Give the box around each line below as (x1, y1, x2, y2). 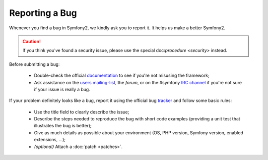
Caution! (22, 38, 41, 44)
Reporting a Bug (9, 7, 77, 18)
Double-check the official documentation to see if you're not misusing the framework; (34, 72, 209, 79)
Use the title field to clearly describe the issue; (34, 109, 130, 115)
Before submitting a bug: (9, 61, 60, 67)
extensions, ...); (34, 137, 66, 143)
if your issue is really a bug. (34, 86, 90, 92)
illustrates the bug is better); (34, 123, 92, 129)
